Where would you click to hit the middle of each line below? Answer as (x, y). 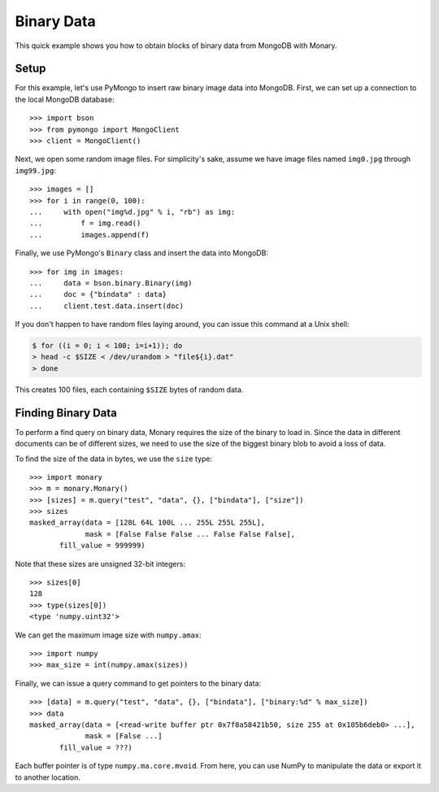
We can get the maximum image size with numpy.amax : (109, 635)
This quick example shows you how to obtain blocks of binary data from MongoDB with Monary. (176, 46)
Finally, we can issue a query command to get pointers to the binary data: (138, 683)
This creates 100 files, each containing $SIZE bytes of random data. (129, 389)
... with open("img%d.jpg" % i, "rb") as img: (133, 212)
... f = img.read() (85, 223)
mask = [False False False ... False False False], (190, 534)
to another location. (48, 777)
